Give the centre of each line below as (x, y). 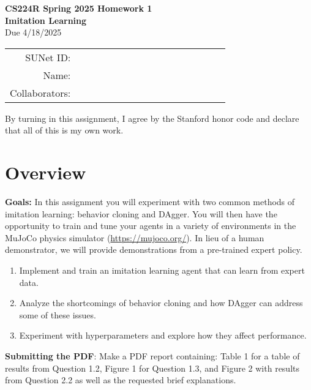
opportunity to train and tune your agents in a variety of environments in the (151, 226)
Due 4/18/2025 (33, 32)
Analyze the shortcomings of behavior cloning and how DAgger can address (161, 303)
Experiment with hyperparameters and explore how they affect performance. (163, 335)
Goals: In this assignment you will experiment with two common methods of (150, 202)
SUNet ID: (48, 57)
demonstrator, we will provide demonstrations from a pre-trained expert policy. (154, 249)
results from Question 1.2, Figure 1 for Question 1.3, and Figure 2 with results (152, 368)
